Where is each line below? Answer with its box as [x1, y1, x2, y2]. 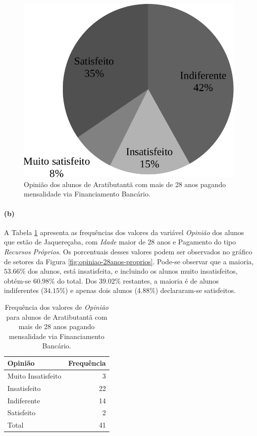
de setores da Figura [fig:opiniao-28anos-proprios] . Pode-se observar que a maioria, [4, 256, 254, 266]
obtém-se [4, 275, 31, 286]
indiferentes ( [4, 285, 44, 295]
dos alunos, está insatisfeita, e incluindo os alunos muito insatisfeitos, [28, 266, 238, 276]
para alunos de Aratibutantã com [6, 311, 107, 322]
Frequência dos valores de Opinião [4, 302, 108, 312]
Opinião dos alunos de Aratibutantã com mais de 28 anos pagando [24, 179, 226, 189]
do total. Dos [57, 275, 97, 286]
